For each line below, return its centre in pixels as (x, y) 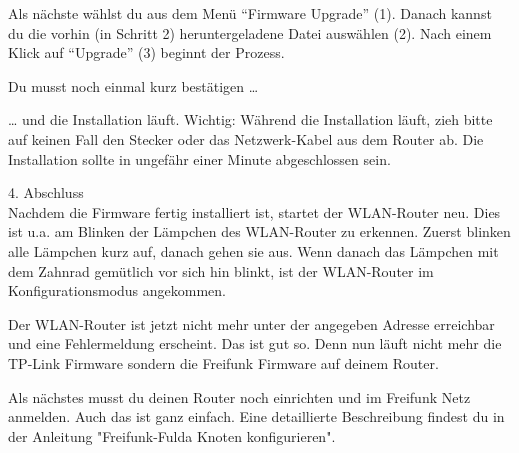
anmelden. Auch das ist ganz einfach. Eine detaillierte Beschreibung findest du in (256, 416)
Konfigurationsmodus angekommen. (117, 290)
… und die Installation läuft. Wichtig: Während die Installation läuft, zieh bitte (250, 119)
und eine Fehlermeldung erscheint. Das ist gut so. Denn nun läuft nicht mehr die (255, 343)
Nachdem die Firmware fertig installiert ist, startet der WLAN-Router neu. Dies (254, 211)
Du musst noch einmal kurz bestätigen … (133, 85)
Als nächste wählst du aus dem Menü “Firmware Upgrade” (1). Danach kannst (250, 13)
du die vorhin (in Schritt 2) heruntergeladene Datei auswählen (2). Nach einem (250, 32)
